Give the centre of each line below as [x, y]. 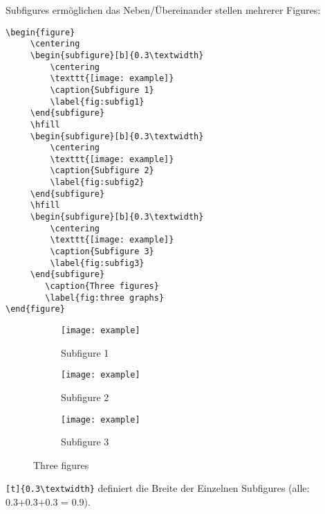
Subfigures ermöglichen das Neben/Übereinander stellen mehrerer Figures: [163, 10]
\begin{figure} [40, 32]
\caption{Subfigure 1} [102, 90]
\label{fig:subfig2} [97, 183]
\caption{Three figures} [102, 286]
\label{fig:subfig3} [97, 263]
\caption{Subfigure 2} [102, 171]
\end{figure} [35, 309]
